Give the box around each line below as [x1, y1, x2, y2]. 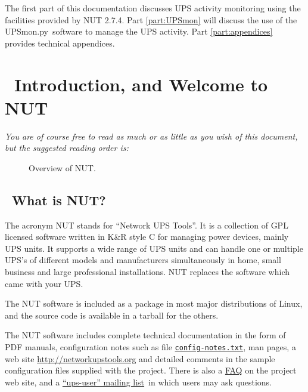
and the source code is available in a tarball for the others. [5, 308, 219, 321]
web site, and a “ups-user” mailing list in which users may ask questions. [5, 375, 272, 388]
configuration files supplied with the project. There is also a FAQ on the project [5, 364, 297, 376]
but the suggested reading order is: [5, 141, 129, 154]
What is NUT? [12, 190, 106, 209]
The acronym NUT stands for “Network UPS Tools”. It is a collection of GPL [5, 218, 288, 231]
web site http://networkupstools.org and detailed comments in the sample [5, 352, 275, 365]
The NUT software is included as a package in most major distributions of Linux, [5, 297, 303, 310]
